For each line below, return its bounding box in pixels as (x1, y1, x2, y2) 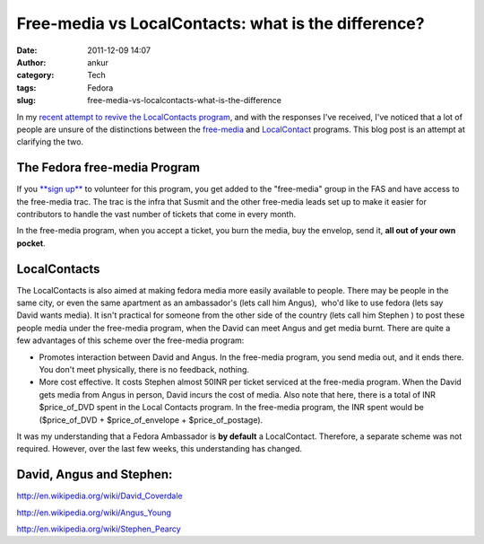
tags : (16, 82, 37, 93)
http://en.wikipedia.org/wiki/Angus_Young (16, 507, 172, 518)
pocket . (16, 238, 46, 249)
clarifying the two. (16, 136, 84, 147)
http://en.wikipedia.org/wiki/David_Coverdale (16, 490, 183, 502)
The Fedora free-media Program (16, 160, 201, 175)
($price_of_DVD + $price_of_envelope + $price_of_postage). (39, 414, 264, 426)
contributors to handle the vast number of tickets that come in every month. (16, 208, 296, 219)
